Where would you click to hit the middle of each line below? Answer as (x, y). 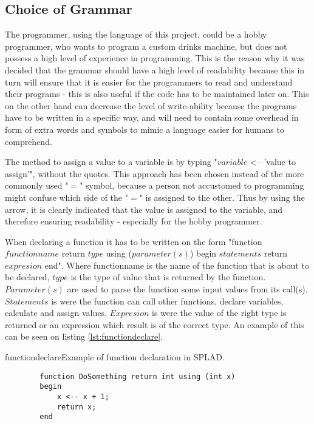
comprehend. (29, 141)
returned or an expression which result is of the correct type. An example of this (155, 324)
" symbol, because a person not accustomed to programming (192, 185)
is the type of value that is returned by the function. (168, 277)
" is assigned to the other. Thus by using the (222, 197)
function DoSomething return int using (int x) (138, 376)
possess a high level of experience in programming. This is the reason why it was (155, 58)
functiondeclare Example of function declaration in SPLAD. (115, 357)
